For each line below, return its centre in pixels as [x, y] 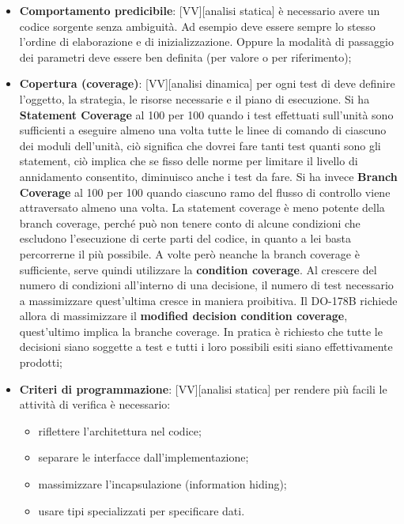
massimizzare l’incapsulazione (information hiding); [162, 484]
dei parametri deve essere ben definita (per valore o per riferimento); [185, 57]
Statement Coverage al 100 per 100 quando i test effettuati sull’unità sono [206, 114]
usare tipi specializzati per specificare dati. [142, 510]
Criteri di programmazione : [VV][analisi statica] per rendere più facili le [203, 388]
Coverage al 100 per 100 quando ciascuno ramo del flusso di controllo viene [205, 192]
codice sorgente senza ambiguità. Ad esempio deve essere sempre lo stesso [197, 26]
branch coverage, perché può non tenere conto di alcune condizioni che [190, 222]
